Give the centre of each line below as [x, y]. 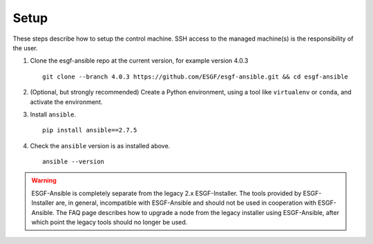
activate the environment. [66, 102]
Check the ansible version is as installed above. [100, 145]
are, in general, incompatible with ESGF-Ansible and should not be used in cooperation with [186, 203]
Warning [44, 181]
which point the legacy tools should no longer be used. [109, 222]
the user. [25, 48]
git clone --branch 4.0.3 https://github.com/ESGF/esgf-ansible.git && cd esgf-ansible [195, 77]
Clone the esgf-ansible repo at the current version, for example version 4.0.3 [139, 61]
